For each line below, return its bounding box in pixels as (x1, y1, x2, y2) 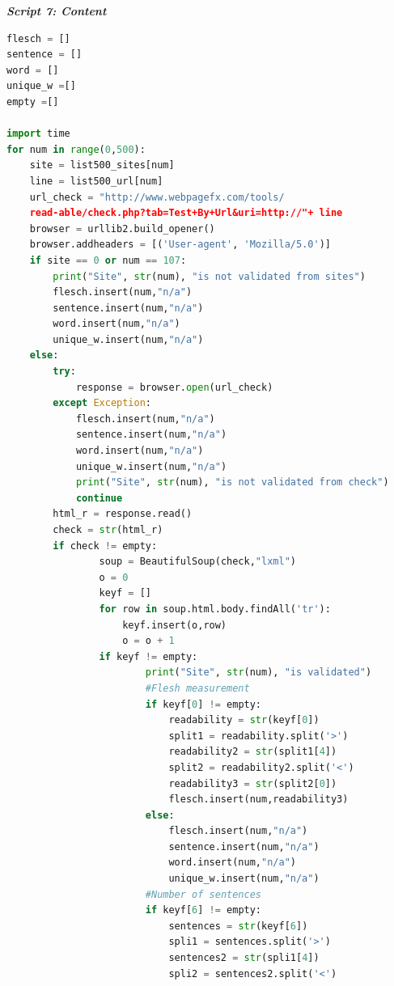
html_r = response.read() (53, 508, 193, 520)
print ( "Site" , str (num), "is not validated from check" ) (75, 476, 389, 489)
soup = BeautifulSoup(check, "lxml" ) (99, 556, 296, 568)
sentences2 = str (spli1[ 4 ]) (168, 952, 320, 964)
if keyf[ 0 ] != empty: (145, 698, 262, 710)
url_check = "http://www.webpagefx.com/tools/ (29, 191, 285, 203)
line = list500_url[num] (29, 175, 163, 187)
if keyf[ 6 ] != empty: (145, 904, 262, 916)
